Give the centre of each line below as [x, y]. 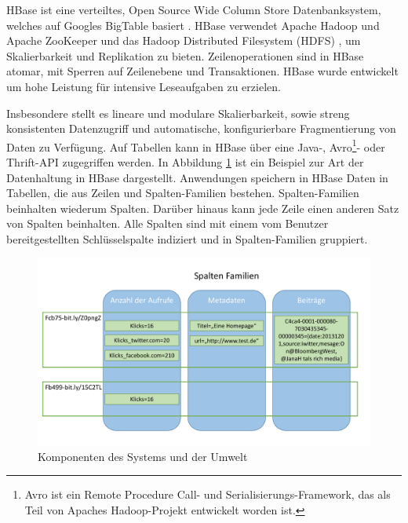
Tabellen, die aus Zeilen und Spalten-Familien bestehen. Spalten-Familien [183, 193]
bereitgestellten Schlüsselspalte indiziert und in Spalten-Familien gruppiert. [187, 238]
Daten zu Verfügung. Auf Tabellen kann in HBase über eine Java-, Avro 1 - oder [196, 145]
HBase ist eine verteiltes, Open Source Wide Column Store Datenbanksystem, [194, 9]
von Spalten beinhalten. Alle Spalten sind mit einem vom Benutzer [168, 223]
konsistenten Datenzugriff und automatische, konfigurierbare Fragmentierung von [201, 128]
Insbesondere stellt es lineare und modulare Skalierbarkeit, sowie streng [178, 113]
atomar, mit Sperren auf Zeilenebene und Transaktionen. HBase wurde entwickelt [202, 71]
